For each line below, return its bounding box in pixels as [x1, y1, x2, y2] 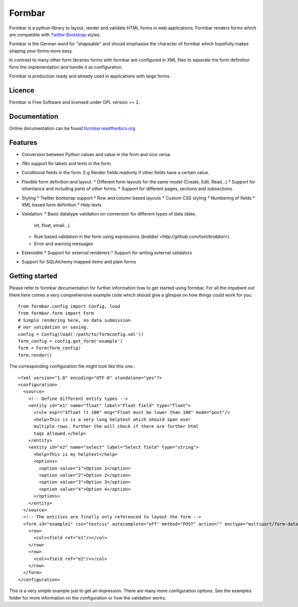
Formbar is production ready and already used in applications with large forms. [9, 73, 171, 79]
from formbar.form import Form [18, 310, 94, 316]
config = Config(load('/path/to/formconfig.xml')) [18, 331, 144, 337]
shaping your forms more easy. [9, 48, 73, 54]
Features [9, 138, 37, 147]
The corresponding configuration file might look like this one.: [9, 363, 136, 369]
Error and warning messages [34, 240, 93, 246]
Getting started [9, 272, 58, 281]
